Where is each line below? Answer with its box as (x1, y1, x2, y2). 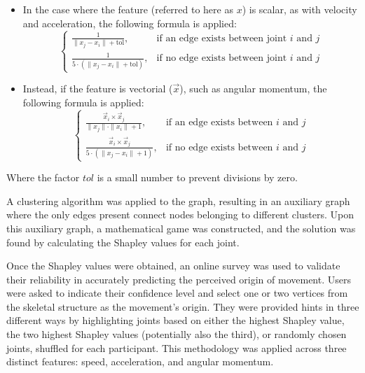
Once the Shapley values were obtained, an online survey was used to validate (6, 258, 340, 273)
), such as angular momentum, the (179, 81, 327, 96)
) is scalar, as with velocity (242, 2, 357, 16)
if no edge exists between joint (156, 53, 287, 64)
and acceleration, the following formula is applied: (22, 15, 237, 30)
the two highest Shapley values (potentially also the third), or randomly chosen (6, 327, 347, 342)
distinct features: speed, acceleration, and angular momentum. (6, 354, 274, 369)
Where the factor (6, 170, 80, 185)
